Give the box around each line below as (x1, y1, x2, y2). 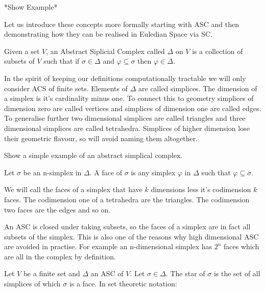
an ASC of (90, 268, 124, 279)
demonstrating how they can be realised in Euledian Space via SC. (4, 29, 213, 39)
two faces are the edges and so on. (4, 204, 111, 215)
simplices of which (4, 278, 61, 289)
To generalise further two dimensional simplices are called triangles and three (4, 113, 246, 123)
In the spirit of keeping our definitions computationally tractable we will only (4, 72, 246, 83)
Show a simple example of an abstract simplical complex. (4, 150, 183, 161)
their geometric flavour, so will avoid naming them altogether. (4, 132, 198, 143)
